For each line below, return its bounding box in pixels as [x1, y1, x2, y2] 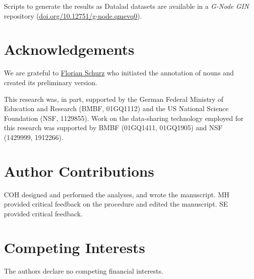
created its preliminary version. [4, 77, 97, 87]
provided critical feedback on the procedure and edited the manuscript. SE [4, 199, 228, 209]
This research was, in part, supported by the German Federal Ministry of [4, 93, 224, 104]
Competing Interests [4, 237, 145, 257]
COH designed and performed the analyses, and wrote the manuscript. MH [4, 189, 230, 199]
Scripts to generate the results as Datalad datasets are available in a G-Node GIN [4, 1, 249, 11]
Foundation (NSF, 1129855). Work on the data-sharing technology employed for [4, 113, 244, 123]
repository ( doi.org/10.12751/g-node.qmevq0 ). [4, 10, 142, 21]
